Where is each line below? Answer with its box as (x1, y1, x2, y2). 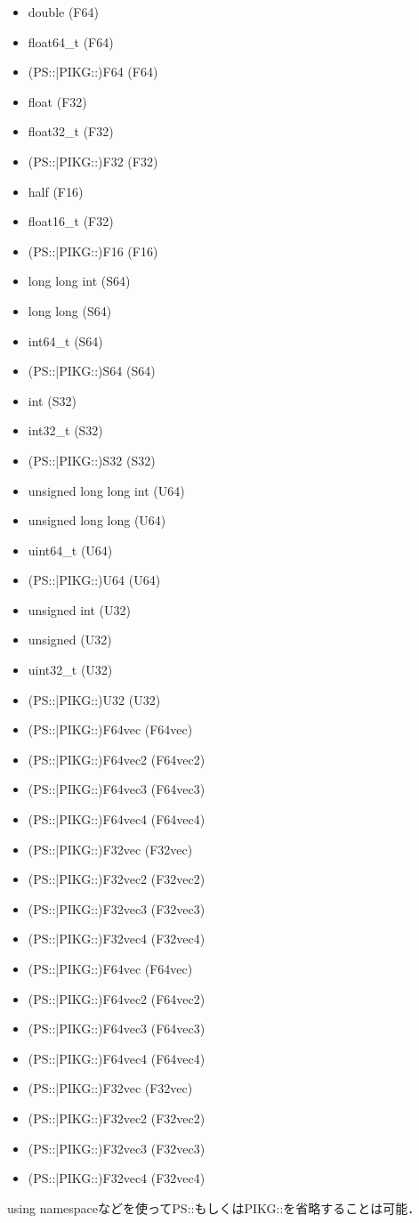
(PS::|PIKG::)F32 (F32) (28, 151, 158, 170)
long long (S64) (28, 301, 112, 320)
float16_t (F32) (28, 212, 114, 231)
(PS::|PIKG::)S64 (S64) (28, 361, 156, 380)
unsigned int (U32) (28, 600, 132, 619)
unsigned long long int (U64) (28, 481, 185, 499)
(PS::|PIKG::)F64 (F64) (28, 62, 158, 81)
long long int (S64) (28, 271, 131, 290)
